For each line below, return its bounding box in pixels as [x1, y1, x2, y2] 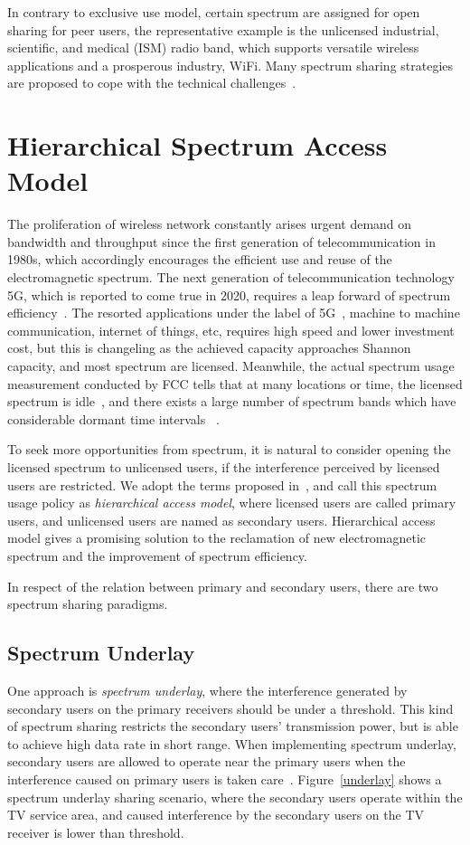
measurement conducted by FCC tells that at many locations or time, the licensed [7, 374, 463, 393]
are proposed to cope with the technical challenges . [7, 73, 296, 92]
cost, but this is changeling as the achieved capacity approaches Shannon [7, 338, 411, 357]
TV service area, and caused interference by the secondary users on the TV [7, 805, 425, 824]
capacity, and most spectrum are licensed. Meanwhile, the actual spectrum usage [7, 356, 455, 375]
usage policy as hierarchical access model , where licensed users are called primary [7, 493, 456, 512]
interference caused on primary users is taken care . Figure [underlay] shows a [7, 769, 442, 788]
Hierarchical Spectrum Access [7, 127, 388, 164]
